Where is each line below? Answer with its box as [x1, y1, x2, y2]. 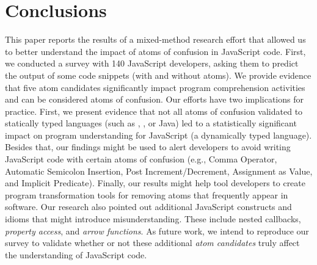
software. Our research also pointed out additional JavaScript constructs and [5, 200, 292, 213]
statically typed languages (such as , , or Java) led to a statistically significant [5, 117, 297, 129]
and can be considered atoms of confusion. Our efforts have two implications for [5, 93, 304, 106]
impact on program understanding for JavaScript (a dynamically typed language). [5, 128, 312, 141]
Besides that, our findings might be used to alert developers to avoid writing [5, 140, 291, 153]
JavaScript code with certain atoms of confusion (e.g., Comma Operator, [5, 153, 277, 165]
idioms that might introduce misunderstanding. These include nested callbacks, [5, 212, 301, 225]
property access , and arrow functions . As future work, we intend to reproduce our [5, 224, 309, 237]
